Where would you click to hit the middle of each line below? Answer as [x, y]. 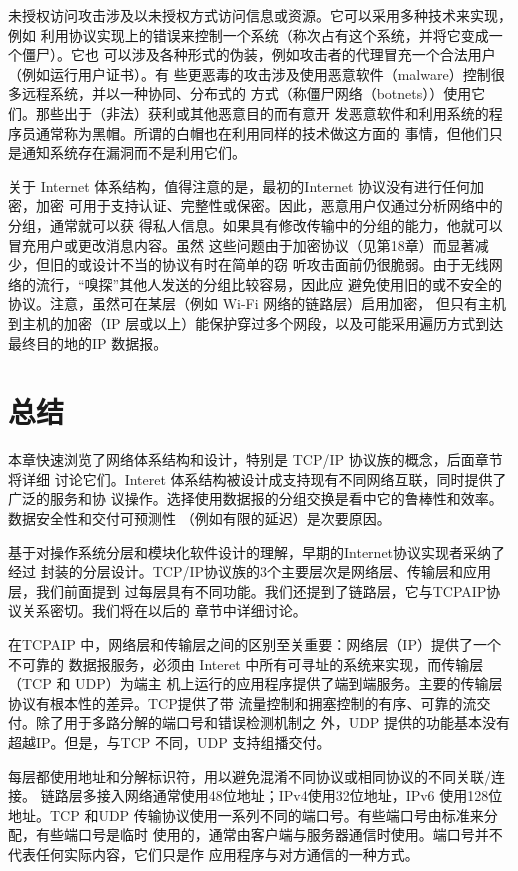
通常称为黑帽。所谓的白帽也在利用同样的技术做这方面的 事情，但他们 [262, 132]
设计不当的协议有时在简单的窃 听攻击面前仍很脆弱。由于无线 [290, 264]
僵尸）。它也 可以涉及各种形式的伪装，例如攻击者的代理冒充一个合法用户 [258, 54]
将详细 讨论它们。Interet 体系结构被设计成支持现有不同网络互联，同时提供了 [257, 478]
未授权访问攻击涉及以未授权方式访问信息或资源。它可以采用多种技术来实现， [260, 15]
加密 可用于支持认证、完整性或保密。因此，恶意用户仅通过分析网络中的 [269, 205]
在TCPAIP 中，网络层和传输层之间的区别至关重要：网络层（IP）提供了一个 [254, 643]
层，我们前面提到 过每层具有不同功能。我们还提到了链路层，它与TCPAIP [247, 590]
